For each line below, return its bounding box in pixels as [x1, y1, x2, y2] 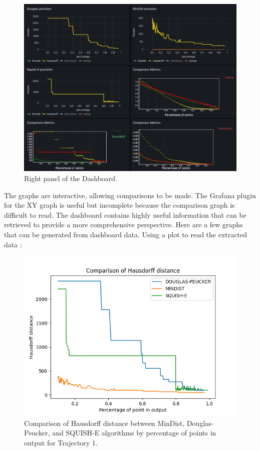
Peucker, [24, 427, 50, 438]
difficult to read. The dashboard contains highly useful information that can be [4, 209, 246, 220]
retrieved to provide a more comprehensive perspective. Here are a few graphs [4, 219, 243, 230]
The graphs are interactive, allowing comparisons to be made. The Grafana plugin [4, 190, 256, 200]
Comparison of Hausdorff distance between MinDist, [24, 417, 185, 428]
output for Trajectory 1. [24, 437, 98, 448]
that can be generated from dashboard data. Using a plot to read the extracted [4, 229, 247, 240]
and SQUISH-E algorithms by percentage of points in [52, 427, 216, 438]
